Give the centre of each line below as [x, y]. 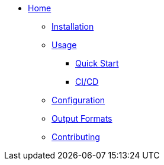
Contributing [76, 137]
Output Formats [82, 118]
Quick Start [97, 63]
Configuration [78, 100]
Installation [73, 26]
